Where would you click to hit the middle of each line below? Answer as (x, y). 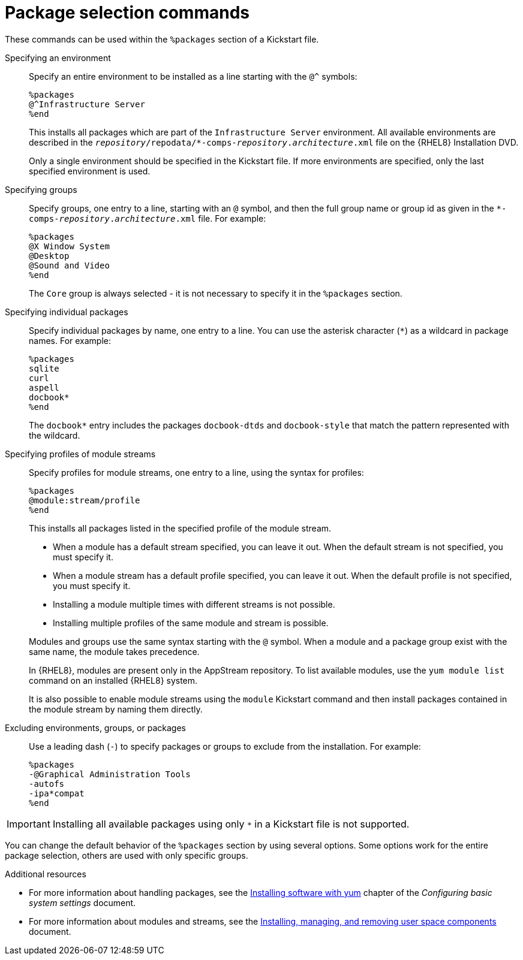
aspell (44, 387)
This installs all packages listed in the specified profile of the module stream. (180, 528)
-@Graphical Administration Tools (110, 774)
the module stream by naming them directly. (116, 709)
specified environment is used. (90, 171)
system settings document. (82, 902)
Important (28, 824)
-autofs (47, 784)
